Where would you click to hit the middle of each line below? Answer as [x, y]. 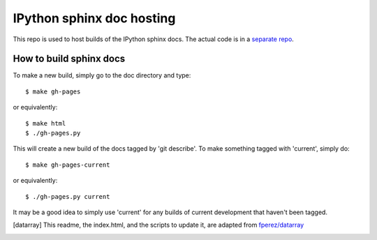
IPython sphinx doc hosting [94, 18]
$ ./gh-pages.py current [68, 196]
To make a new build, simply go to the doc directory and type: [102, 75]
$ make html [46, 123]
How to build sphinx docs [69, 59]
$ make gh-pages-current [68, 165]
